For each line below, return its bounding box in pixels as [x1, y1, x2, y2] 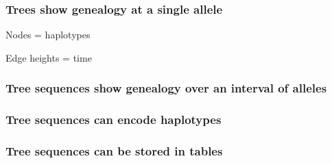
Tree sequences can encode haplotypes [5, 111, 222, 128]
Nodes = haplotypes [5, 27, 91, 42]
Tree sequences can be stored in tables [5, 142, 223, 160]
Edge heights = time [5, 50, 92, 64]
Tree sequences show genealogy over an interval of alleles [5, 79, 327, 97]
